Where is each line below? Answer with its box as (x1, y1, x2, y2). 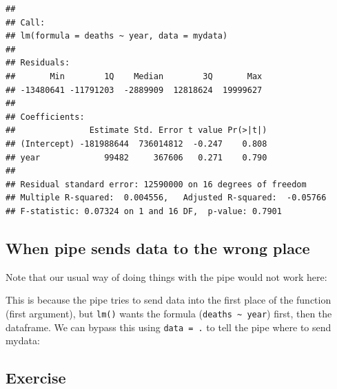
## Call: (6, 17, 45, 28)
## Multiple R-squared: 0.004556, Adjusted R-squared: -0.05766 (6, 193, 327, 203)
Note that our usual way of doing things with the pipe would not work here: (6, 269, 327, 284)
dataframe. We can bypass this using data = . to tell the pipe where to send (6, 319, 331, 334)
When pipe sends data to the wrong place (6, 237, 310, 258)
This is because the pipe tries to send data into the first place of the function (6, 293, 331, 307)
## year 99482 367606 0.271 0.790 (6, 152, 267, 162)
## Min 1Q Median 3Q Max (6, 71, 263, 81)
